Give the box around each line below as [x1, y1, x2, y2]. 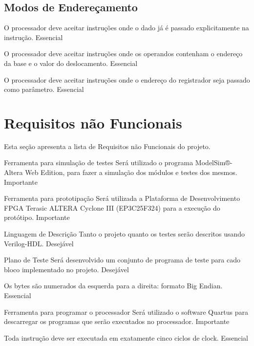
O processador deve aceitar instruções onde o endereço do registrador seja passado [4, 74, 250, 85]
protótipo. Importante [4, 212, 70, 222]
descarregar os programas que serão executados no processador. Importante [4, 316, 230, 326]
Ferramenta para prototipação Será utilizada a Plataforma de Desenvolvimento [4, 193, 240, 203]
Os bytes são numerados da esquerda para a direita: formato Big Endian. [4, 281, 223, 291]
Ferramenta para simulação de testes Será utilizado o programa [4, 157, 193, 168]
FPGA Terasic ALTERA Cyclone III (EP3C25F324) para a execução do [4, 202, 220, 213]
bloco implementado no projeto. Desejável [4, 264, 129, 274]
